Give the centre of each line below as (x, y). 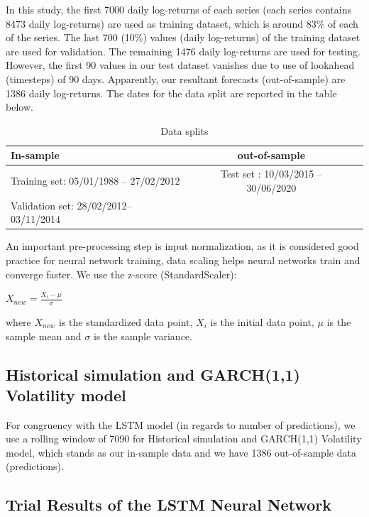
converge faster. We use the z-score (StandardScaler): (121, 274)
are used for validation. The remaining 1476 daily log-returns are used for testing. (183, 51)
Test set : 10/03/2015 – (271, 174)
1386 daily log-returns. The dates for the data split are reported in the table (171, 93)
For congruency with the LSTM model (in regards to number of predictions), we (181, 424)
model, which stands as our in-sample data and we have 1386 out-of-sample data (181, 452)
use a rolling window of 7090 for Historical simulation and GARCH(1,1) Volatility (184, 439)
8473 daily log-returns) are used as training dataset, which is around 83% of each (182, 23)
